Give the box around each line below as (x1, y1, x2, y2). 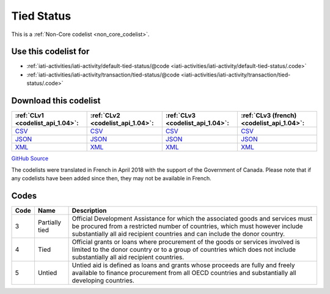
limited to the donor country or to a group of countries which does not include (71, 245, 296, 254)
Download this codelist (11, 95, 101, 106)
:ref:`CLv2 (90, 111, 120, 120)
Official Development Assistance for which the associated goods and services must (71, 214, 313, 222)
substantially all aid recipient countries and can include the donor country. (71, 229, 285, 238)
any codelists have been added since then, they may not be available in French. (11, 174, 212, 182)
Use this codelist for (11, 46, 90, 57)
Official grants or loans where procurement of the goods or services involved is (71, 237, 301, 246)
